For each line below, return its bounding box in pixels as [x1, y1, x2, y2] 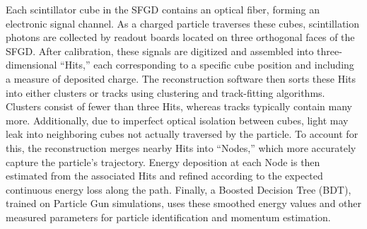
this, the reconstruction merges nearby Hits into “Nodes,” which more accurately [6, 140, 356, 155]
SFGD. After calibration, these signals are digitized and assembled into [6, 43, 314, 58]
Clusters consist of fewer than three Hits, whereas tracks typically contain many [6, 99, 352, 114]
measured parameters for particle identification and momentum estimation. [6, 209, 331, 224]
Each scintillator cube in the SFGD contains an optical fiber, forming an [6, 2, 320, 16]
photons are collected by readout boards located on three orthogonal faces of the [6, 30, 355, 45]
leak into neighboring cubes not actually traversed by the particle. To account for [6, 127, 359, 141]
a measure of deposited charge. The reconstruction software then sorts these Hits [6, 71, 356, 86]
